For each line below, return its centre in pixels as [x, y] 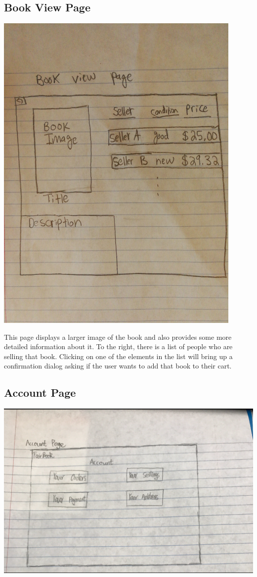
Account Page [40, 393]
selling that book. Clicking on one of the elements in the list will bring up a [118, 356]
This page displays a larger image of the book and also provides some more [118, 337]
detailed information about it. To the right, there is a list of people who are [118, 346]
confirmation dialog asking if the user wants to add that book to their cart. [118, 366]
